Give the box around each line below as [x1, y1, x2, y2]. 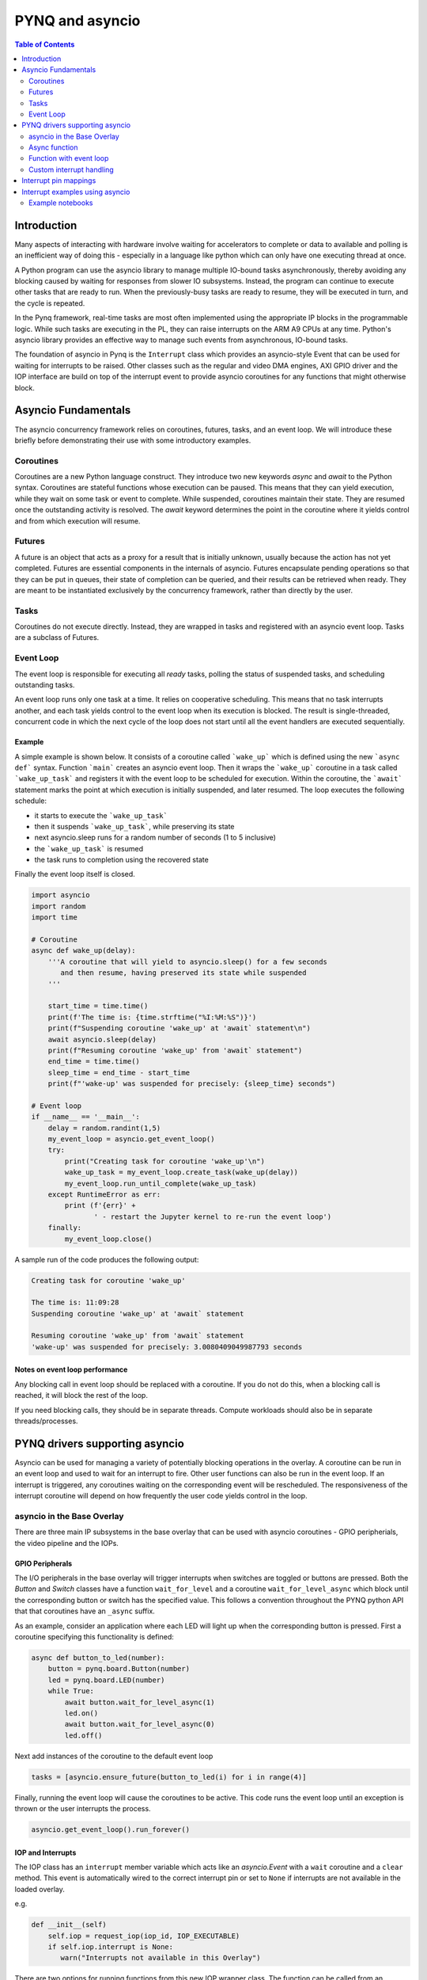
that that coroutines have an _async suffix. [14, 1606, 156, 1616]
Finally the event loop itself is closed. [14, 870, 136, 879]
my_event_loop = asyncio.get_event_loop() [47, 1135, 215, 1144]
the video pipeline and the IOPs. [14, 1538, 119, 1548]
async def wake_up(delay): [31, 946, 136, 955]
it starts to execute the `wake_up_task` [34, 810, 168, 820]
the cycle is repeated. [14, 298, 85, 308]
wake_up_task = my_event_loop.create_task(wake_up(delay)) [64, 1168, 299, 1177]
